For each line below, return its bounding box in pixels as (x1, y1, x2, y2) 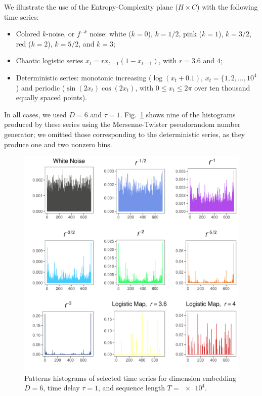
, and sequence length (98, 382, 165, 393)
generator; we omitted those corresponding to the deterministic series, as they (4, 128, 245, 139)
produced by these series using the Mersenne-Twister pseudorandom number (4, 119, 241, 129)
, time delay (43, 382, 80, 393)
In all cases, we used (4, 109, 67, 119)
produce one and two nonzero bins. (4, 139, 112, 149)
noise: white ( (90, 28, 132, 39)
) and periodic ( (16, 82, 65, 93)
